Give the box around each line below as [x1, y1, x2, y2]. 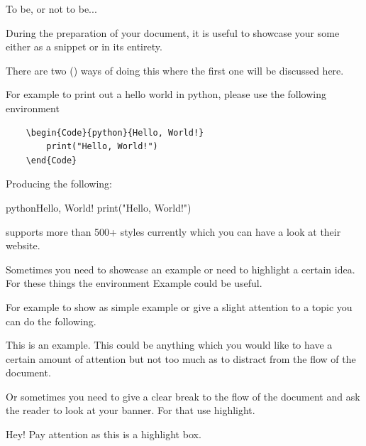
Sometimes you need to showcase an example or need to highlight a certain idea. [6, 261, 355, 276]
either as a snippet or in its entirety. [6, 39, 162, 54]
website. [6, 238, 40, 253]
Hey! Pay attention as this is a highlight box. [6, 427, 201, 442]
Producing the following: [6, 176, 112, 191]
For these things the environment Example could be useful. [6, 276, 262, 290]
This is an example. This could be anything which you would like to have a [6, 337, 333, 352]
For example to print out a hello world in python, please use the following [6, 87, 326, 102]
